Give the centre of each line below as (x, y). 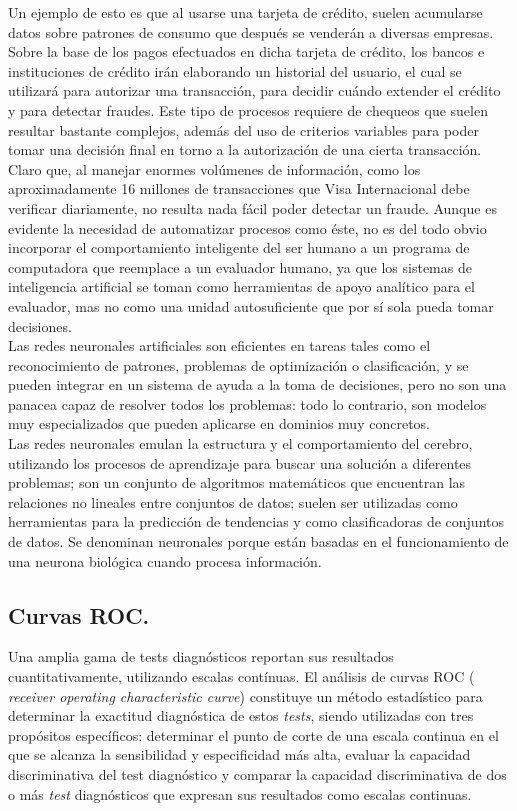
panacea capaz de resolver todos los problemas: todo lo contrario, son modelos (247, 403)
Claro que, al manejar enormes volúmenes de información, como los (214, 168)
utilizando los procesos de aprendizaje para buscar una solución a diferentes (240, 462)
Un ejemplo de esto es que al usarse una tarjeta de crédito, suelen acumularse (245, 12)
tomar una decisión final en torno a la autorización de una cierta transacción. (245, 149)
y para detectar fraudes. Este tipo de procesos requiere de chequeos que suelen (248, 109)
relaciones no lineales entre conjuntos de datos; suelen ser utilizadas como (233, 501)
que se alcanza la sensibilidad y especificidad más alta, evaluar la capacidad (239, 754)
